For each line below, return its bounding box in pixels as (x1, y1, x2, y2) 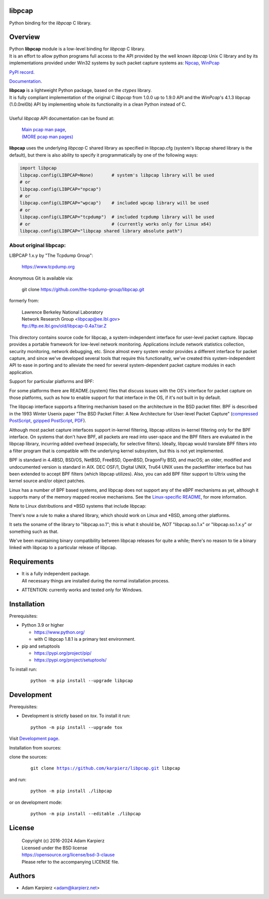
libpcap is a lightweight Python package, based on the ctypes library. (9, 87, 152, 93)
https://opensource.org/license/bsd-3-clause (21, 852, 115, 858)
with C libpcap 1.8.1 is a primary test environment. (34, 636, 135, 642)
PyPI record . (9, 69, 35, 75)
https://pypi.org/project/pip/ (34, 650, 92, 656)
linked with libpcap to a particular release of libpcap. (9, 544, 117, 550)
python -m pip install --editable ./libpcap (30, 811, 141, 816)
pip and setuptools (21, 643, 60, 649)
